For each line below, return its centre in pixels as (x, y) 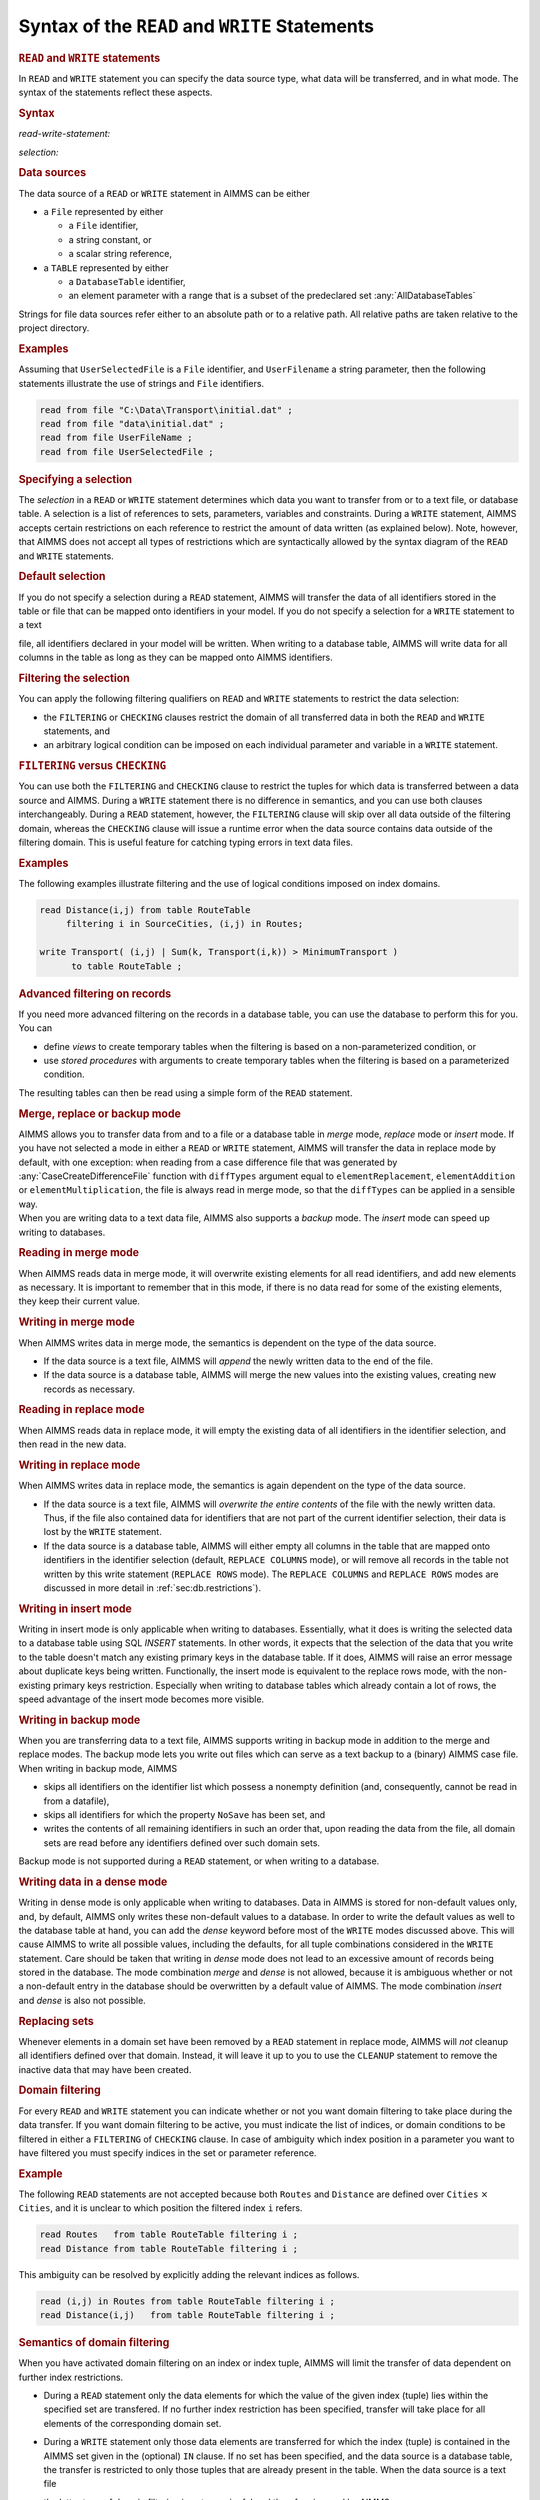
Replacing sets (56, 2021)
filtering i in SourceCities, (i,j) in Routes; (184, 924)
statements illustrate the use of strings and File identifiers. (141, 383)
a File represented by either (103, 212)
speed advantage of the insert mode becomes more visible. (141, 1699)
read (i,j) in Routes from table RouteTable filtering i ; (187, 2301)
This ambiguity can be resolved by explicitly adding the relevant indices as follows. (189, 2274)
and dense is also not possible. (82, 2000)
